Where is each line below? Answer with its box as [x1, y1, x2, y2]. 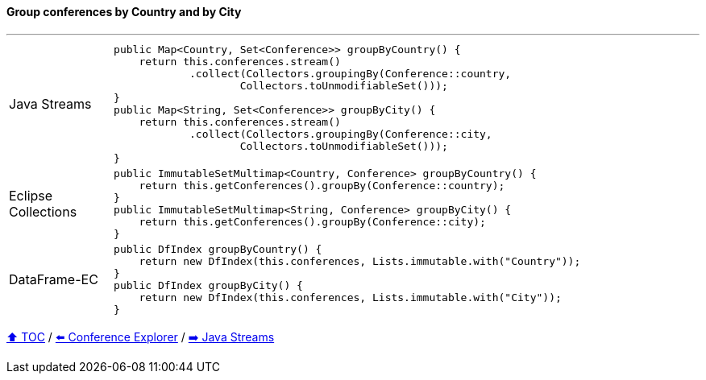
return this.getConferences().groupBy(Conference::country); [139, 179, 505, 192]
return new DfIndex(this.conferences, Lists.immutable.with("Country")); [139, 254, 581, 267]
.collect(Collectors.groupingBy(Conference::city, [189, 127, 492, 140]
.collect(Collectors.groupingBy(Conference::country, [189, 67, 512, 80]
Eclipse [9, 187, 53, 204]
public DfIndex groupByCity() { [114, 279, 303, 291]
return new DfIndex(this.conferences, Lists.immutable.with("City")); [139, 291, 562, 304]
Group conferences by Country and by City [6, 5, 242, 19]
